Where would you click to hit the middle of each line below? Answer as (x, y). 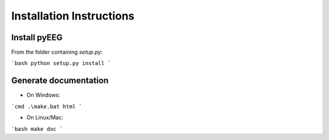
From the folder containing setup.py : (57, 52)
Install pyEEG (37, 37)
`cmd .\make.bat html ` (47, 106)
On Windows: (43, 95)
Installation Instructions (73, 16)
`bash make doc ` (37, 129)
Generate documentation (60, 81)
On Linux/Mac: (45, 117)
